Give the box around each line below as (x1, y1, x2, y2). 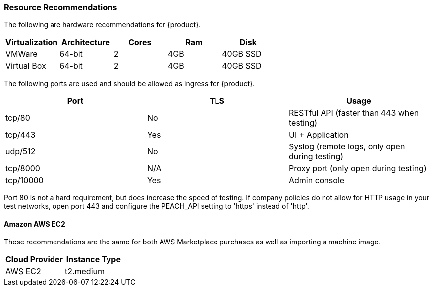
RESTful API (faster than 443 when (288, 108, 419, 118)
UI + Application (288, 130, 349, 140)
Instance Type (66, 254, 121, 264)
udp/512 (5, 146, 36, 157)
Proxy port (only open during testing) (288, 163, 427, 174)
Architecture (61, 37, 110, 48)
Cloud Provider (5, 254, 63, 264)
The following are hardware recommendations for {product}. (4, 20, 201, 29)
